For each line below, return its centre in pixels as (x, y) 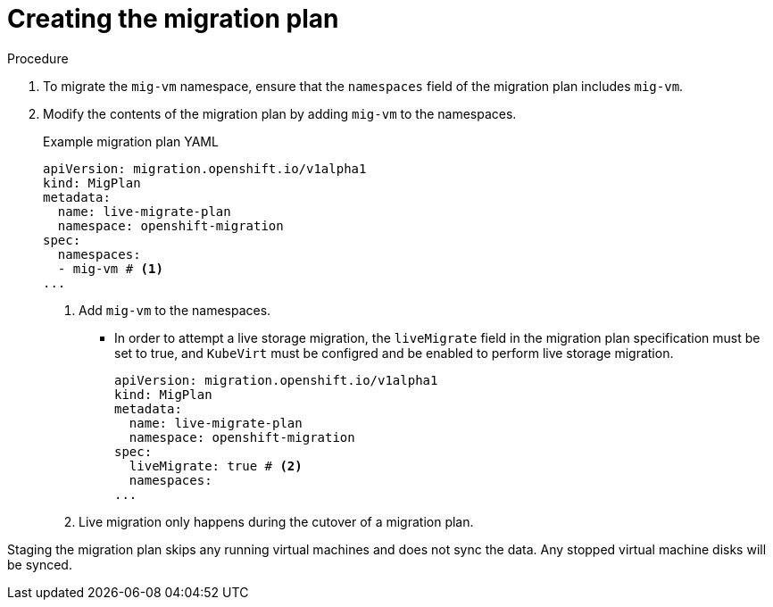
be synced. (40, 564)
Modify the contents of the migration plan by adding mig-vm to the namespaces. (280, 113)
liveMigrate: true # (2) (216, 466)
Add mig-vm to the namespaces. (175, 310)
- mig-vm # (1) (110, 268)
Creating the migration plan (173, 19)
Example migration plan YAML (131, 141)
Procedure (38, 58)
